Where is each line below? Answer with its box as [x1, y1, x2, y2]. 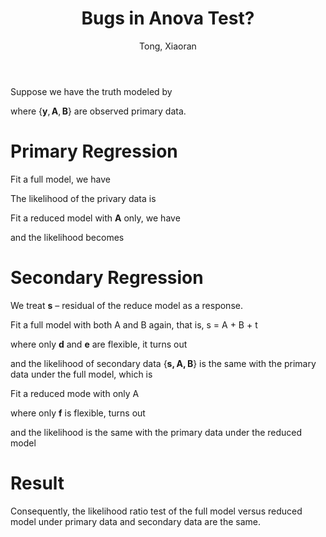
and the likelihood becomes [10, 231, 125, 243]
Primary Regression [10, 140, 178, 163]
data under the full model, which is [10, 368, 153, 380]
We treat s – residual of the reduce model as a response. [10, 299, 243, 311]
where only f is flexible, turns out [10, 407, 146, 419]
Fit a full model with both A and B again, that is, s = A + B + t [10, 318, 258, 331]
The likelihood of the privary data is [10, 192, 157, 204]
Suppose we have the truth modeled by [10, 85, 173, 97]
